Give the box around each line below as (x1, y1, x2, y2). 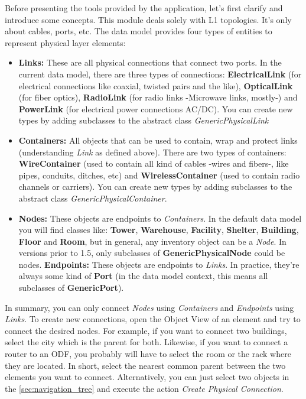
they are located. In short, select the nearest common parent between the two (5, 359, 286, 371)
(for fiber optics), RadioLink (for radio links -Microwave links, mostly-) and (18, 91, 298, 103)
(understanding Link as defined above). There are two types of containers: (18, 145, 287, 158)
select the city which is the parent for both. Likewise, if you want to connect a (5, 336, 288, 348)
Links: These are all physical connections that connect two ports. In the (18, 56, 282, 69)
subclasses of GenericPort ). (18, 281, 124, 294)
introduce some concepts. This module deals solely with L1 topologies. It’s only (5, 13, 292, 25)
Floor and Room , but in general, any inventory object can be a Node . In (18, 235, 287, 247)
